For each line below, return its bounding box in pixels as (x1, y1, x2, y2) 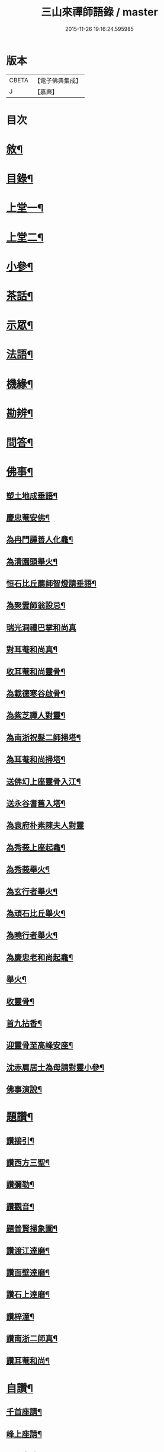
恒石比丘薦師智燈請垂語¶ (6, 579, 97, 589)
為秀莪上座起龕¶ (6, 842, 66, 852)
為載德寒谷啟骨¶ (6, 688, 66, 699)
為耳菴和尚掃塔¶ (6, 755, 66, 765)
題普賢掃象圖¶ (6, 1224, 58, 1234)
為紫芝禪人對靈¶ (6, 710, 66, 720)
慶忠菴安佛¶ (6, 512, 50, 523)
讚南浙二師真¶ (6, 1334, 58, 1344)
